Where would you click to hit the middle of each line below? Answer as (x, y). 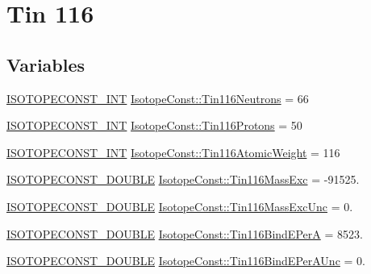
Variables (46, 64)
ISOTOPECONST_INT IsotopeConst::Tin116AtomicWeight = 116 (173, 152)
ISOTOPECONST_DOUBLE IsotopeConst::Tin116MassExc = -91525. (183, 179)
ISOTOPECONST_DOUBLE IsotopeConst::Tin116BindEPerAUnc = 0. (186, 261)
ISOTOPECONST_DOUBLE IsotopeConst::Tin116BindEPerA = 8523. (185, 233)
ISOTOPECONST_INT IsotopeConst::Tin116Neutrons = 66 (158, 98)
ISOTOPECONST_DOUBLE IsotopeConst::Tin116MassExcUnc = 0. (180, 206)
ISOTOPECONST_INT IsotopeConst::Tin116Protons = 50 (154, 125)
